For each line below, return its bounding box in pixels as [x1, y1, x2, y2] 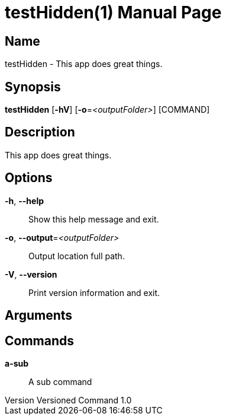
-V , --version [5, 269, 57, 279]
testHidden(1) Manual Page [5, 2, 222, 23]
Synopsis [5, 79, 61, 94]
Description [5, 125, 75, 140]
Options [5, 170, 53, 186]
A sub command [28, 376, 92, 387]
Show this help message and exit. [28, 214, 159, 224]
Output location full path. [28, 250, 125, 261]
